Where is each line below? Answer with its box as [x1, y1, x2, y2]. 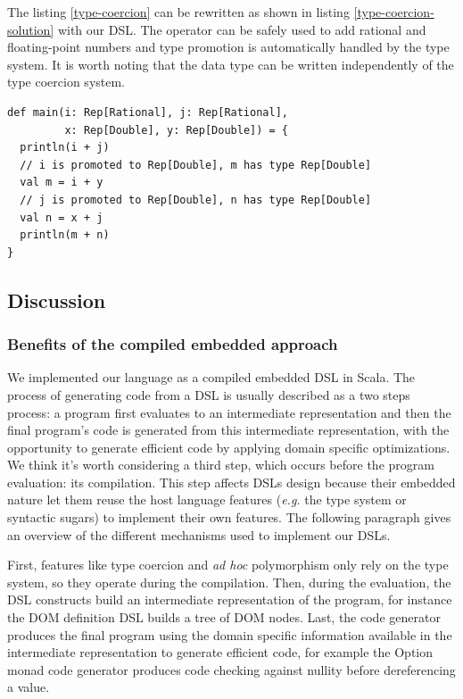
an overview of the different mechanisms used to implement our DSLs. [7, 525, 391, 544]
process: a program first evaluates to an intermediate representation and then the [7, 403, 451, 421]
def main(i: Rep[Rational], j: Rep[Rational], [7, 105, 288, 119]
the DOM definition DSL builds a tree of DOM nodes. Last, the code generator [7, 608, 441, 627]
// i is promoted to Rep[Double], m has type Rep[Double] [20, 158, 372, 171]
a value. [7, 678, 50, 696]
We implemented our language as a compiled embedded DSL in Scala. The [7, 368, 416, 387]
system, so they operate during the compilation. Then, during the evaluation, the [7, 572, 451, 591]
